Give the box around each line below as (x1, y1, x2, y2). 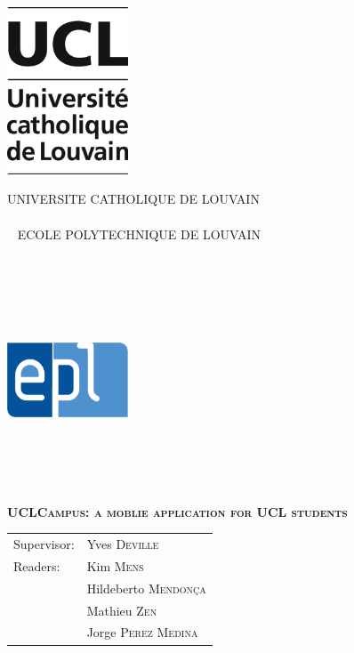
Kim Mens (86, 556, 144, 575)
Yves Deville (86, 535, 159, 553)
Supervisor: (13, 535, 75, 553)
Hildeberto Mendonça (86, 578, 206, 597)
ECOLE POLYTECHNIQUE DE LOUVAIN (17, 224, 261, 243)
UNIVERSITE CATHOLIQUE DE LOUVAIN (7, 189, 260, 208)
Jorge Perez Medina (86, 623, 198, 641)
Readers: (13, 556, 60, 575)
